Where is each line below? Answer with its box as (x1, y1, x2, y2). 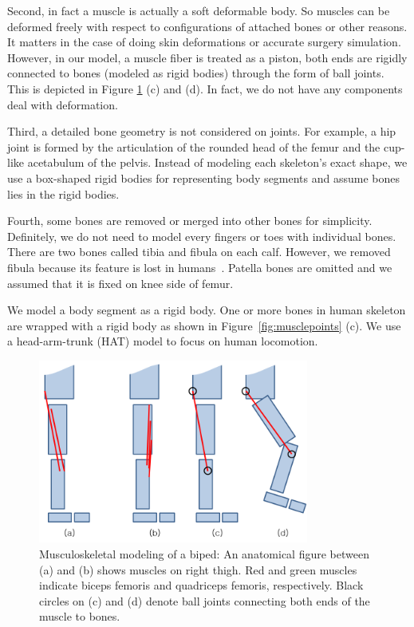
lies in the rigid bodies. (7, 185, 120, 202)
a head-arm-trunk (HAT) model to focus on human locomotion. (7, 333, 318, 349)
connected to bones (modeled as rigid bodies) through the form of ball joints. (7, 65, 384, 81)
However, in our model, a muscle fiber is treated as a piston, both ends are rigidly (7, 49, 408, 65)
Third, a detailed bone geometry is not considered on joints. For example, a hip (7, 123, 396, 140)
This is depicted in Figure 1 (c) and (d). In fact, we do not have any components (7, 80, 403, 97)
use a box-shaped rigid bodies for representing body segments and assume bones (7, 169, 400, 186)
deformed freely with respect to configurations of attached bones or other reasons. (7, 18, 408, 34)
